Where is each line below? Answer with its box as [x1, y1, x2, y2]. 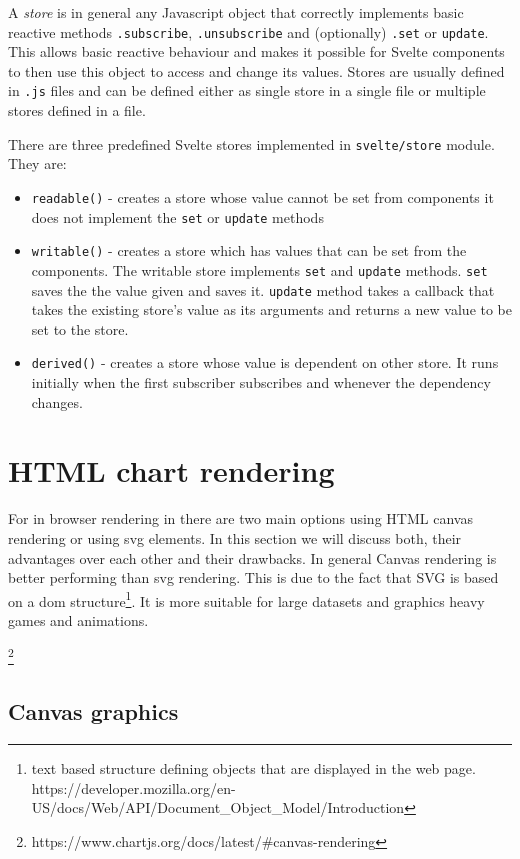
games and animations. [8, 610, 149, 630]
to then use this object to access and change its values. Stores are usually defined [8, 60, 505, 81]
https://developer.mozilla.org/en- [31, 777, 236, 798]
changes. [31, 391, 83, 412]
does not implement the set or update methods [31, 206, 324, 227]
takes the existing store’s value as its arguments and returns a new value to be [31, 299, 513, 320]
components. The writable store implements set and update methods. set [31, 259, 488, 280]
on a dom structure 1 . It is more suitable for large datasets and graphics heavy [8, 587, 485, 611]
